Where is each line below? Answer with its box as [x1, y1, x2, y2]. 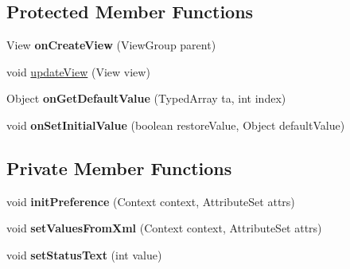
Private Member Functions [6, 155, 232, 180]
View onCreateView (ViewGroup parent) [6, 37, 216, 53]
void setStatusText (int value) [6, 246, 162, 263]
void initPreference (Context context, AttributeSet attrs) [6, 193, 295, 209]
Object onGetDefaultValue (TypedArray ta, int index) [6, 90, 286, 107]
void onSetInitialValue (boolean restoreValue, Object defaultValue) [6, 116, 345, 133]
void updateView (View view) [6, 63, 150, 80]
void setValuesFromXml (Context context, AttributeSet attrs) [6, 220, 322, 236]
